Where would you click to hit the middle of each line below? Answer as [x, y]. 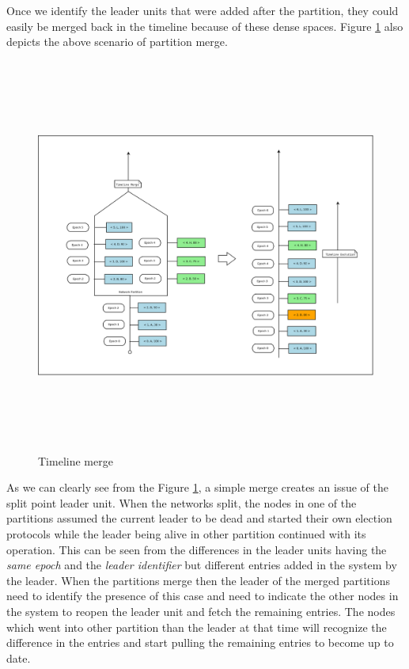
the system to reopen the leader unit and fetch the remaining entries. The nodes [201, 612]
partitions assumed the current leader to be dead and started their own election [199, 518]
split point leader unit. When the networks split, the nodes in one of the [182, 502]
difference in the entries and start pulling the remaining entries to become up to [200, 642]
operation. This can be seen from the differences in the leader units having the [197, 549]
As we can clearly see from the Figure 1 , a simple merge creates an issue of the [197, 487]
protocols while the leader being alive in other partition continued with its [186, 534]
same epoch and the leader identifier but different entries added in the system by [202, 565]
